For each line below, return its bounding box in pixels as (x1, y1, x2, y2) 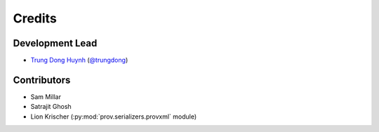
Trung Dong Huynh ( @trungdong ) (30, 56, 128, 65)
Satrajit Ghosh (30, 103, 72, 111)
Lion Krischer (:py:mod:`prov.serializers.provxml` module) (30, 112, 197, 121)
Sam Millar (30, 92, 61, 101)
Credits (13, 11, 58, 26)
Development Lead (13, 37, 98, 49)
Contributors (13, 74, 71, 86)
